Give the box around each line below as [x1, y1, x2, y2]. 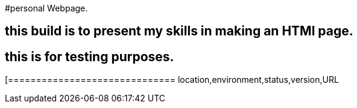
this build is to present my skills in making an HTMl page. [5, 23, 353, 39]
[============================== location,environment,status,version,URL [5, 74, 339, 85]
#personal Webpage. [5, 3, 88, 13]
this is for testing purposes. [5, 49, 174, 64]
